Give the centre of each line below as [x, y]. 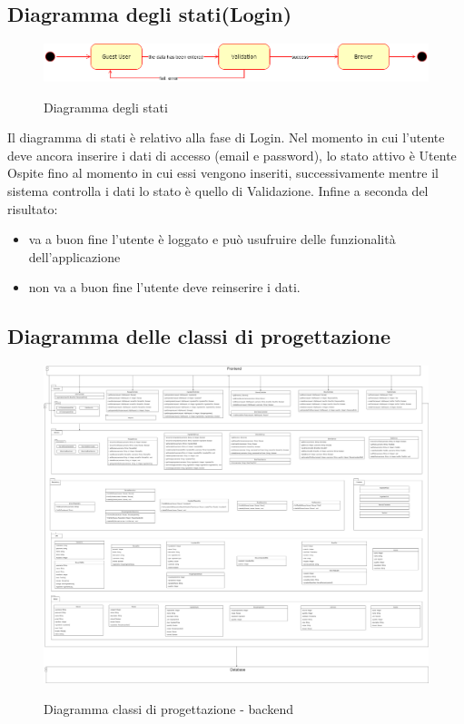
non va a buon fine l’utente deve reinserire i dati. [164, 287]
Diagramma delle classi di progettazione [199, 336]
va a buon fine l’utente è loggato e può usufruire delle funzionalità [212, 239]
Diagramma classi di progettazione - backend [168, 708]
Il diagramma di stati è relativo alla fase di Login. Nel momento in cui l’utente [226, 137]
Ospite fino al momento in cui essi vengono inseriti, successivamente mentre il [223, 173]
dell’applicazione [74, 256]
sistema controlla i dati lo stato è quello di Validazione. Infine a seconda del [218, 190]
